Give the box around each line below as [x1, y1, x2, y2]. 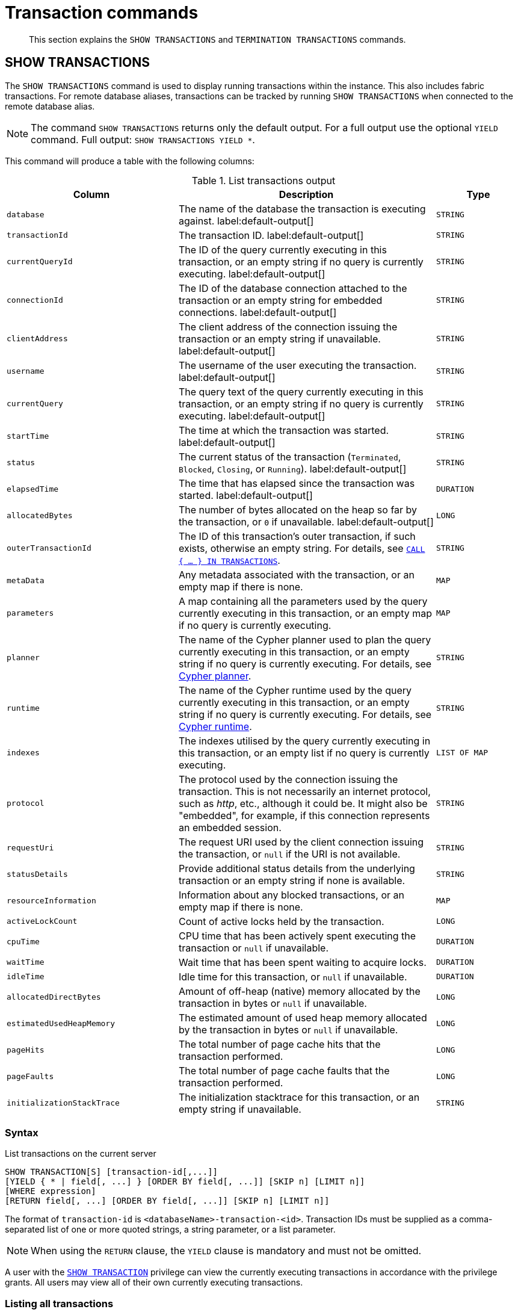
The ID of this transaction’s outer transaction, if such [178, 530, 416, 542]
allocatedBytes [7, 511, 73, 521]
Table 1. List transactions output [191, 174, 336, 187]
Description [279, 188, 334, 200]
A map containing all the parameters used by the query [178, 595, 428, 607]
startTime [7, 432, 49, 441]
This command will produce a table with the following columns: [5, 155, 254, 166]
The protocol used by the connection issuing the [178, 773, 398, 785]
